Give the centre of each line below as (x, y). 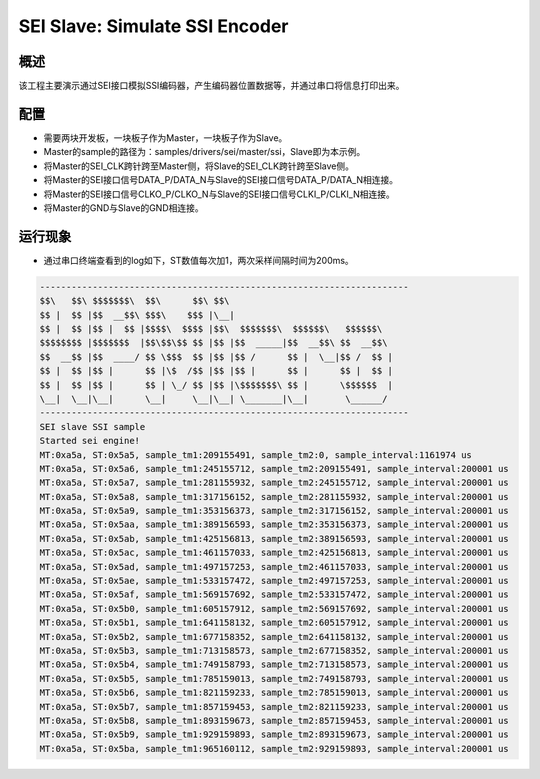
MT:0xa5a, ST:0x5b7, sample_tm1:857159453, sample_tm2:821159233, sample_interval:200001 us (274, 706)
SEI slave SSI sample (92, 426)
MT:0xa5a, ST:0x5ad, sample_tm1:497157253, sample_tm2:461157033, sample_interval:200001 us (274, 566)
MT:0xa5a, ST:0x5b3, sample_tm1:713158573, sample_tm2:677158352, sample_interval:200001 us (274, 650)
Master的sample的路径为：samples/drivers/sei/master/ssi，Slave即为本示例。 (204, 152)
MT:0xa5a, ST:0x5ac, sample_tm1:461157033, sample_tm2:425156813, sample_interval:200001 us (274, 553)
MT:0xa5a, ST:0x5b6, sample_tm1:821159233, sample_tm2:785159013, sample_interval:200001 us (274, 693)
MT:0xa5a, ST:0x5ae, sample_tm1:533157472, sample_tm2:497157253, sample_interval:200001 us (274, 581)
